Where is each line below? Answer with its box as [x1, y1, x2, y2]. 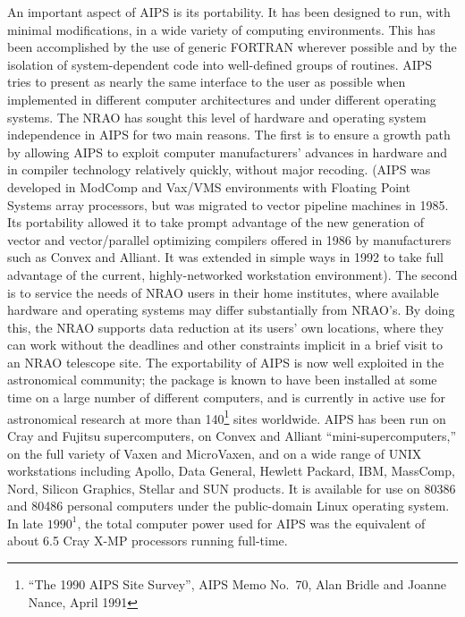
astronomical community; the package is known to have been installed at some [7, 370, 437, 389]
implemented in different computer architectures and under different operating [7, 89, 436, 108]
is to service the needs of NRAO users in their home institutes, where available [7, 283, 439, 301]
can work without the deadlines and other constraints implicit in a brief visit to [7, 335, 443, 354]
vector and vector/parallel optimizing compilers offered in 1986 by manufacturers [7, 230, 452, 249]
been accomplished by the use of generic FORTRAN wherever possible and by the [7, 38, 457, 56]
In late [7, 513, 44, 532]
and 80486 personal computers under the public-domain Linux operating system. [7, 496, 450, 515]
